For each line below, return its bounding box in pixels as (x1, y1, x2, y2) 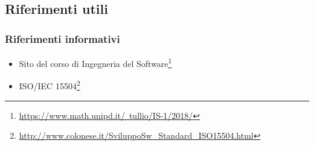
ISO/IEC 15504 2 (19, 78, 80, 92)
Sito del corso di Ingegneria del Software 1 (19, 56, 172, 69)
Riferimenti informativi (5, 31, 120, 46)
